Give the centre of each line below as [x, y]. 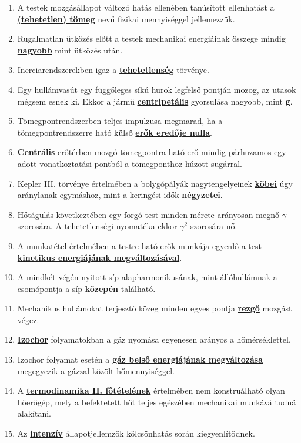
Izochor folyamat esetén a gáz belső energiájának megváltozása [140, 359]
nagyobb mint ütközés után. [70, 50]
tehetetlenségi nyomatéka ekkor [121, 226]
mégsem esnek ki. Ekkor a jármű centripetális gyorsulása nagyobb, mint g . [155, 101]
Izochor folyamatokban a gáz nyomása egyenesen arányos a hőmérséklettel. [154, 339]
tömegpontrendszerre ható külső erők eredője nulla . [115, 132]
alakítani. [34, 413]
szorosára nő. [214, 226]
